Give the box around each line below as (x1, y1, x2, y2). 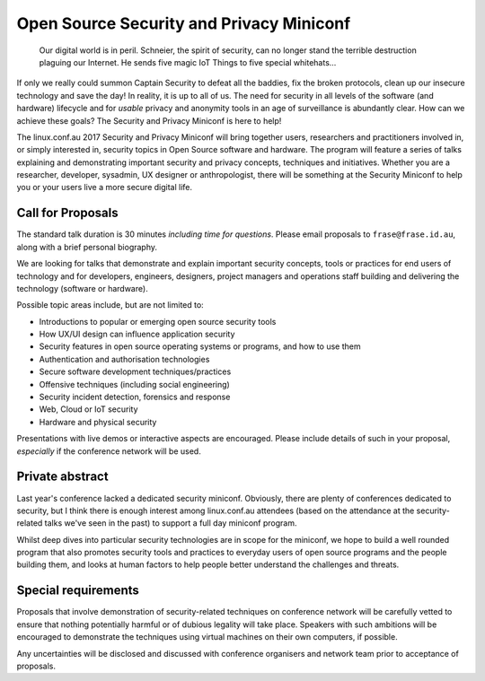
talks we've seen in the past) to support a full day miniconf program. (44, 518, 297, 528)
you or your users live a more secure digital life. (16, 182, 193, 193)
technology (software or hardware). (16, 283, 148, 293)
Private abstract (16, 469, 109, 485)
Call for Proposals (16, 205, 119, 221)
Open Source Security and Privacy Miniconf (16, 13, 351, 33)
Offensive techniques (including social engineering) (39, 379, 231, 389)
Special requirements (16, 583, 139, 598)
